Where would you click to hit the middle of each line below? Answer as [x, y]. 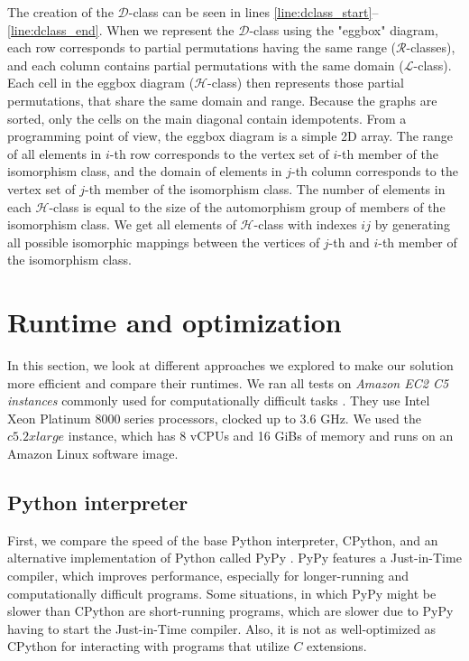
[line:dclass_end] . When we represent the [121, 29]
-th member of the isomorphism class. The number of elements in [265, 188]
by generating [412, 224]
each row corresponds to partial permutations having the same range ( [202, 47]
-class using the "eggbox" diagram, [344, 29]
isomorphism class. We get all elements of [122, 224]
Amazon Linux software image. [93, 453]
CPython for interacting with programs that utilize [148, 646]
